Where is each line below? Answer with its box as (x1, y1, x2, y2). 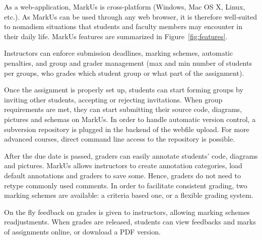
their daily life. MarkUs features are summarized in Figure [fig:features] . (4, 31, 228, 41)
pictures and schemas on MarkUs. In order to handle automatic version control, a (4, 113, 256, 124)
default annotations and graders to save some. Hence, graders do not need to (4, 170, 241, 180)
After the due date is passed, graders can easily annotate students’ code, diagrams (4, 150, 258, 161)
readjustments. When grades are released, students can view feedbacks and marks (4, 216, 256, 227)
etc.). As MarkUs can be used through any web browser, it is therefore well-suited (4, 11, 257, 22)
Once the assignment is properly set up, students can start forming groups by (4, 84, 243, 95)
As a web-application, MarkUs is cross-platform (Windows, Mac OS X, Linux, (4, 2, 245, 12)
